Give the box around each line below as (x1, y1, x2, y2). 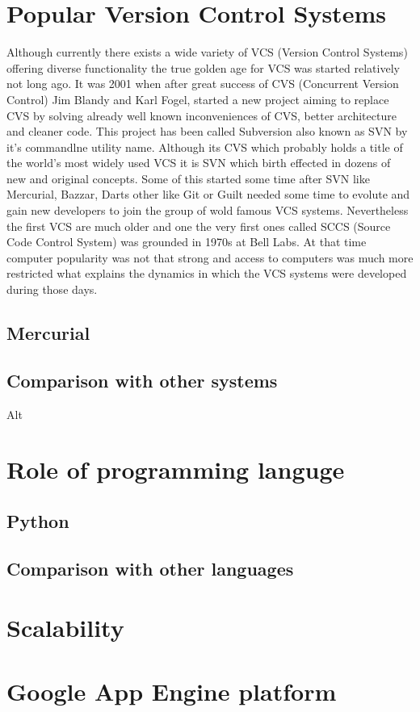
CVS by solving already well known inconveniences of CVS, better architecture (6, 107, 397, 124)
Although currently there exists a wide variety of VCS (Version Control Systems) (6, 44, 408, 61)
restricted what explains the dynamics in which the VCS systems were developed (6, 265, 407, 282)
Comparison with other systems (6, 367, 278, 392)
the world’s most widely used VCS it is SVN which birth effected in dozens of (6, 154, 391, 171)
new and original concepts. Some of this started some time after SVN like (6, 170, 370, 186)
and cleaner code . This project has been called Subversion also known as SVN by (6, 123, 408, 140)
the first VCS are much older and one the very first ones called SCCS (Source (6, 217, 391, 234)
